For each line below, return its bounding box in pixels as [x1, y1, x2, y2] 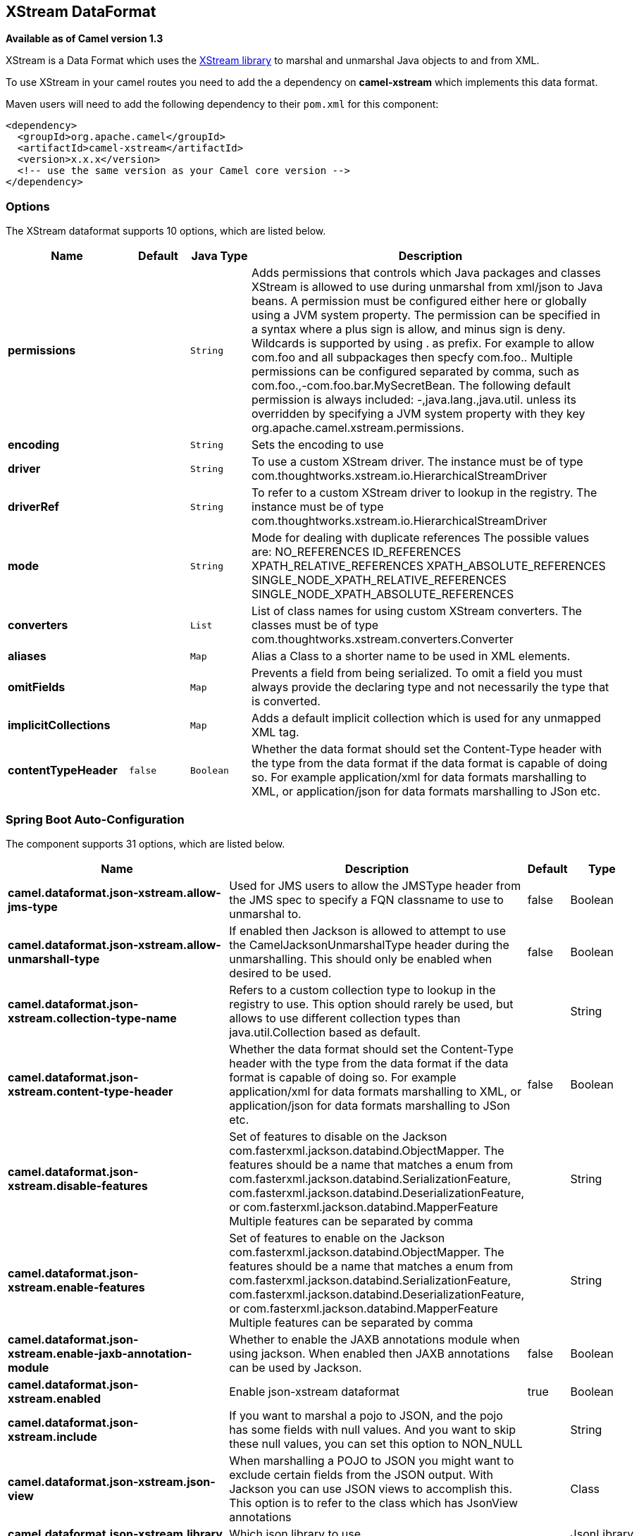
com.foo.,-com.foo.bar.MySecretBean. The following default [252, 378, 571, 393]
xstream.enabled [8, 1391, 101, 1406]
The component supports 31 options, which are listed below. [6, 837, 285, 850]
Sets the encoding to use [252, 438, 384, 452]
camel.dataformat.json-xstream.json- [8, 1474, 216, 1489]
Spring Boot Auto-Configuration [6, 812, 185, 826]
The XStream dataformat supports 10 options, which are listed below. [6, 225, 326, 237]
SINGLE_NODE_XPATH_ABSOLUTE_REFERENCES [252, 587, 514, 602]
